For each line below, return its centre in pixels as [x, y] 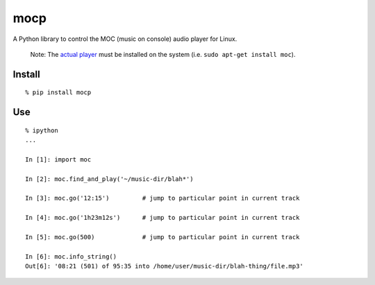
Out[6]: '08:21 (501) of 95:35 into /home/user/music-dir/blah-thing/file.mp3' [164, 266]
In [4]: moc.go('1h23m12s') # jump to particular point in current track [162, 218]
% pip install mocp [58, 93]
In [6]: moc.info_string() [71, 256]
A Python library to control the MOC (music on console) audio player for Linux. [125, 39]
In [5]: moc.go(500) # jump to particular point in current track [162, 237]
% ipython [42, 130]
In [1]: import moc [58, 159]
